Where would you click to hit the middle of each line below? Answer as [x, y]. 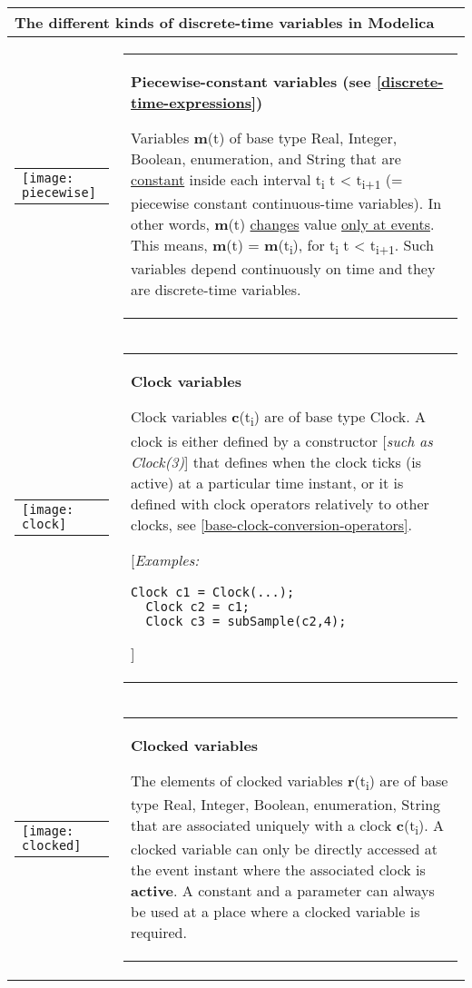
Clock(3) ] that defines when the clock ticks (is [276, 461]
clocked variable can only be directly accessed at [285, 848]
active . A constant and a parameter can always [283, 890]
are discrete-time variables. [216, 290]
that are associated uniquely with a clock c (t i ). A [288, 826]
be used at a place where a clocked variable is [275, 911]
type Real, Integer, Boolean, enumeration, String [286, 804]
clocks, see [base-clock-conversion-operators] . [271, 524]
